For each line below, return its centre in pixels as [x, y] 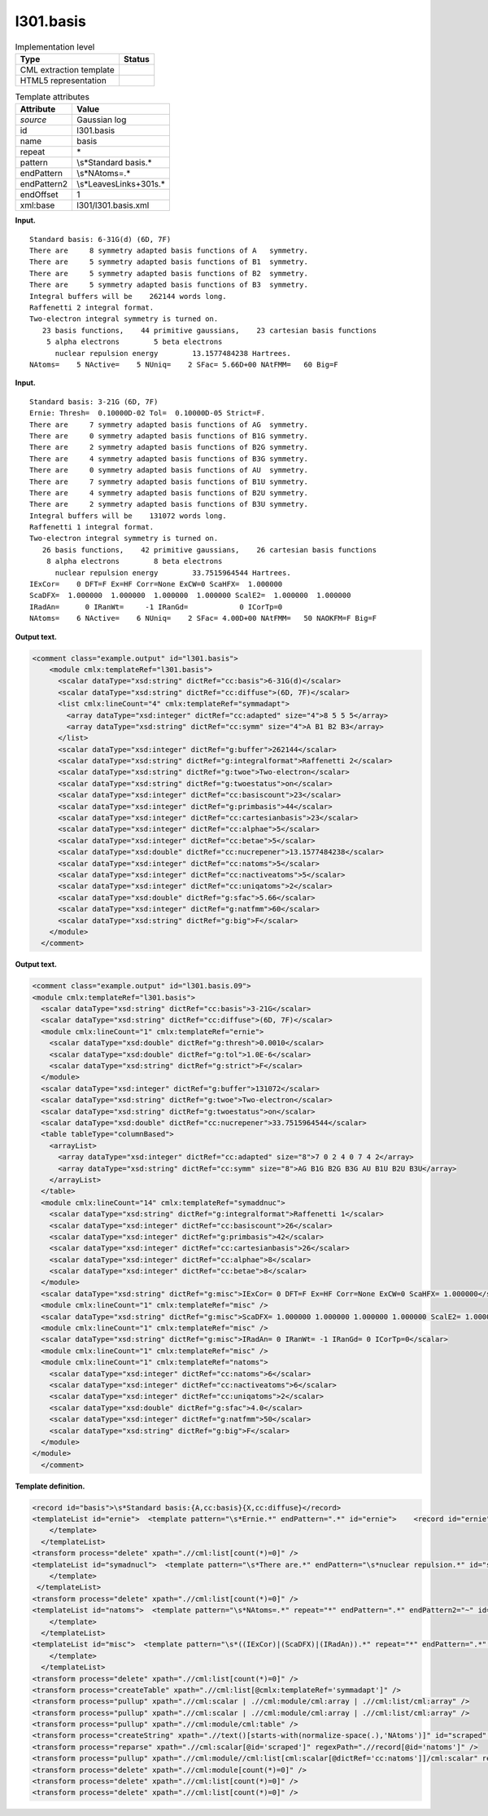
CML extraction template [67, 69]
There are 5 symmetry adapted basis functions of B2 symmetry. [169, 273]
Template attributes [52, 97]
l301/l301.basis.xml [113, 205]
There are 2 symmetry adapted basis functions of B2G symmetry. [169, 447]
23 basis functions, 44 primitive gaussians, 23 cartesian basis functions [209, 330]
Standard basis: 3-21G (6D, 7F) [94, 402]
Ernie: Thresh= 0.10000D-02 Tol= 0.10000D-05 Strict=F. [148, 413]
